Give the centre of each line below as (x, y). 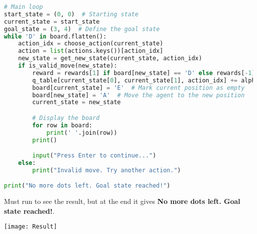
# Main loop (23, 7)
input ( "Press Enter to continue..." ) (94, 156)
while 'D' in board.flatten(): (55, 36)
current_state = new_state (77, 102)
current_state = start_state (52, 21)
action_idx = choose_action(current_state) (91, 44)
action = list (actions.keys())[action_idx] (91, 51)
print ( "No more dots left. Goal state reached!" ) (87, 186)
